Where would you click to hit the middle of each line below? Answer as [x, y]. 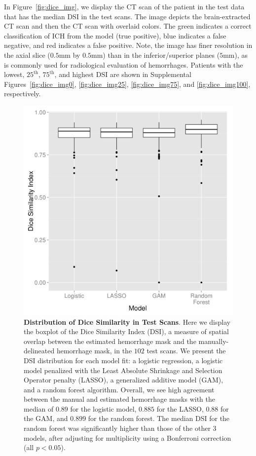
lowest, [14, 74]
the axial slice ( [27, 55]
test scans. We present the [186, 351]
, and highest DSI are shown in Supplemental [123, 74]
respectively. [22, 94]
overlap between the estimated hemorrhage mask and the [110, 341]
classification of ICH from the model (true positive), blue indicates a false [115, 35]
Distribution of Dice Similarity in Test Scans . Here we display [127, 322]
